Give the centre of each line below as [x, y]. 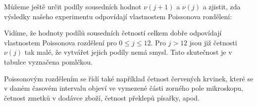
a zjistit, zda [222, 6]
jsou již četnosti [213, 42]
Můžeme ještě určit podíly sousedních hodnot [73, 6]
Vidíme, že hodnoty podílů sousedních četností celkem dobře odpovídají [113, 33]
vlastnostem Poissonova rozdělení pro [60, 42]
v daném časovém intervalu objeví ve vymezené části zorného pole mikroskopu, [124, 88]
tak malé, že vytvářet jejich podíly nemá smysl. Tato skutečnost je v [128, 52]
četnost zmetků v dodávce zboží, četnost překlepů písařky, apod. [102, 97]
